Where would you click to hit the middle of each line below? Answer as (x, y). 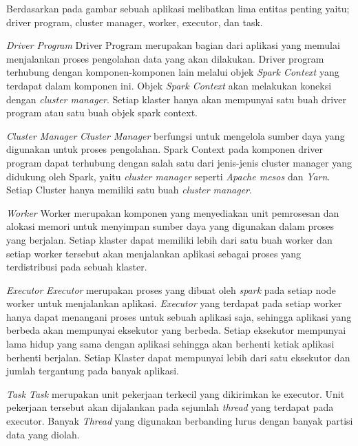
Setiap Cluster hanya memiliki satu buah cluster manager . (129, 190)
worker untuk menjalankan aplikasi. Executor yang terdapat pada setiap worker (174, 303)
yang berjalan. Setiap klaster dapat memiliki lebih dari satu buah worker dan (169, 239)
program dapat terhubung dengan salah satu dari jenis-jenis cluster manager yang (179, 162)
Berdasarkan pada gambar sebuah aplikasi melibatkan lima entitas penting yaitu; (178, 8)
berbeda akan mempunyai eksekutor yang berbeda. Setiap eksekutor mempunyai (176, 330)
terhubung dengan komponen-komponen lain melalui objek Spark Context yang (173, 72)
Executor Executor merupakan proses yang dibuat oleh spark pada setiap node (171, 289)
